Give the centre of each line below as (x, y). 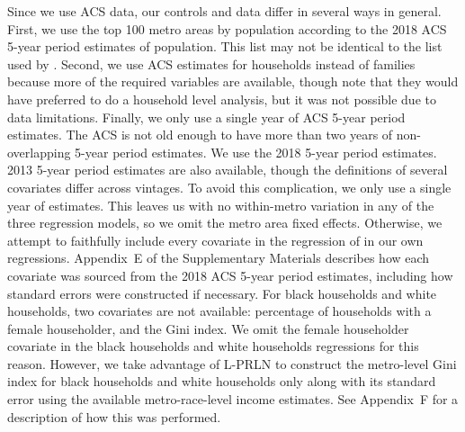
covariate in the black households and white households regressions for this (213, 346)
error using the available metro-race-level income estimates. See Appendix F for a (233, 399)
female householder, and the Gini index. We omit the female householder (208, 328)
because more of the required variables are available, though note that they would (233, 81)
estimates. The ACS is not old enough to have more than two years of (200, 135)
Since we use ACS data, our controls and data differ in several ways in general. (224, 11)
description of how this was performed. (114, 416)
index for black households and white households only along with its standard (222, 381)
